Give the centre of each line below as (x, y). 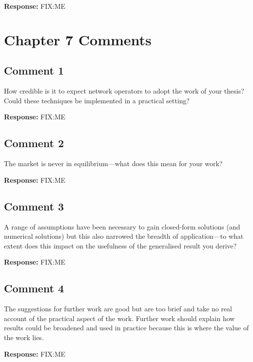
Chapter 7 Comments (78, 39)
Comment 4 (34, 288)
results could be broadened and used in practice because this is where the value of (126, 328)
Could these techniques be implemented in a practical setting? (97, 100)
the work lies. (24, 337)
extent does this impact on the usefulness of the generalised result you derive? (120, 245)
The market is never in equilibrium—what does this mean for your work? (113, 163)
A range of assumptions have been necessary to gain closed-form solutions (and (122, 226)
